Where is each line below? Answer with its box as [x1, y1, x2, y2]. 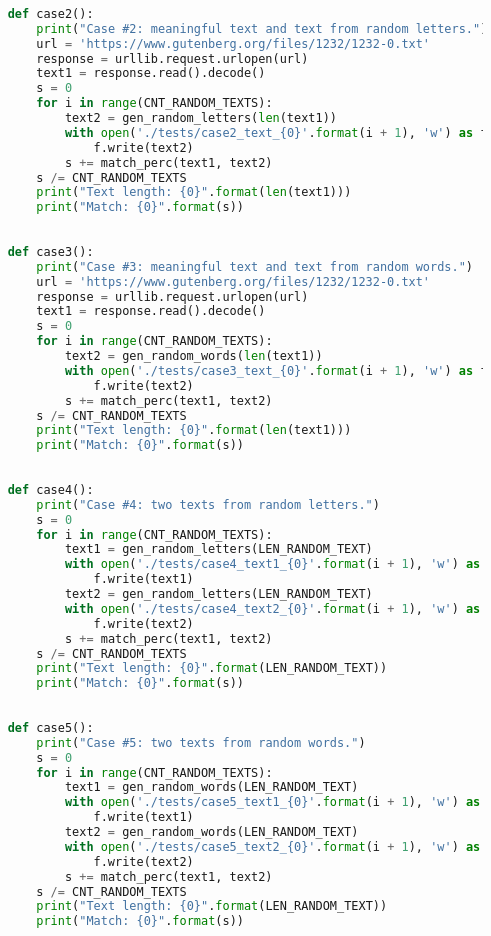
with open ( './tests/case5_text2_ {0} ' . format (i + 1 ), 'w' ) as [64, 839, 481, 854]
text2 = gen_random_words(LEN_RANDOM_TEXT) [64, 825, 359, 839]
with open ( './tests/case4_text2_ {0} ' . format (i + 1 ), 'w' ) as [64, 601, 481, 616]
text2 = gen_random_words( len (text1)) [64, 349, 323, 363]
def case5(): [7, 720, 94, 735]
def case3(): [7, 244, 94, 259]
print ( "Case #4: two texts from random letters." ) [36, 497, 380, 512]
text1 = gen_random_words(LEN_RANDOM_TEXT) [64, 780, 359, 795]
